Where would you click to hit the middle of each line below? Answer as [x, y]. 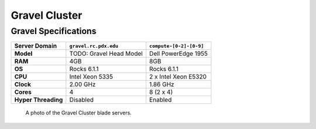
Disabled [81, 100]
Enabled [161, 100]
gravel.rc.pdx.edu [94, 46]
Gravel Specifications [54, 31]
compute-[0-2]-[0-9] [177, 46]
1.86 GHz [162, 84]
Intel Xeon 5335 [91, 77]
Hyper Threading [39, 100]
